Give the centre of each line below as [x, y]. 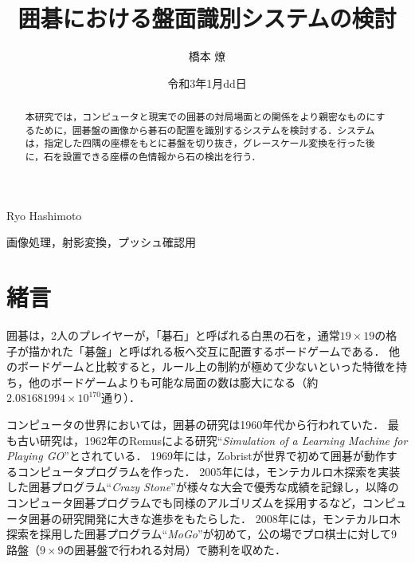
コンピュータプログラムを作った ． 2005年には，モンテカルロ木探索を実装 [209, 471]
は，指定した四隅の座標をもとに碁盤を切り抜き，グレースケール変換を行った [195, 143]
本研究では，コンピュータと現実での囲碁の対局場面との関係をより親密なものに [200, 117]
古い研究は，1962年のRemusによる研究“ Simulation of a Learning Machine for [212, 440]
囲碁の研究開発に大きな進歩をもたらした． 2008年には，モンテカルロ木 [214, 518]
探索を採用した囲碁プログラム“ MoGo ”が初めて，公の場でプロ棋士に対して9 [202, 534]
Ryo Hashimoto [44, 215]
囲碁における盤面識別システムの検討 [207, 18]
